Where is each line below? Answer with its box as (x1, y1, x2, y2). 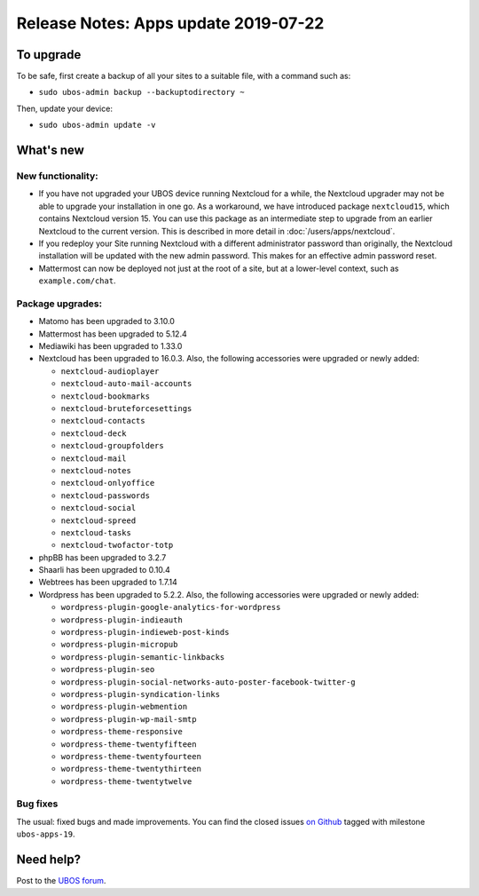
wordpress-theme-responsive (60, 726, 184, 737)
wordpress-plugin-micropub (60, 639, 178, 650)
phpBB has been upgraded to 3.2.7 (38, 551, 167, 563)
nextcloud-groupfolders (60, 440, 164, 451)
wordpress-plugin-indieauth (60, 615, 184, 625)
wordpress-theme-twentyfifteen (60, 739, 197, 749)
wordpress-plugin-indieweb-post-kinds (60, 627, 230, 638)
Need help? (16, 852, 82, 868)
